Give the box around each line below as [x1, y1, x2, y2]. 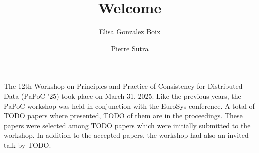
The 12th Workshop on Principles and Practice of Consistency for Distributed [4, 81, 243, 91]
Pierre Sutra [111, 43, 149, 53]
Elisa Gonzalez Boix [99, 26, 161, 37]
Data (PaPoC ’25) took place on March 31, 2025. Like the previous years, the [4, 90, 241, 101]
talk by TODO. [4, 139, 51, 150]
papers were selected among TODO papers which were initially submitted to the [4, 120, 251, 130]
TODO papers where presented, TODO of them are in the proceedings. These [4, 110, 243, 121]
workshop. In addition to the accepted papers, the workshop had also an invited [4, 130, 249, 140]
